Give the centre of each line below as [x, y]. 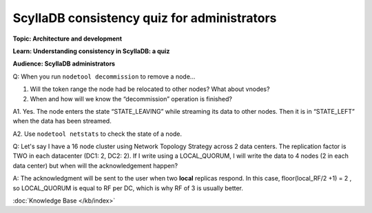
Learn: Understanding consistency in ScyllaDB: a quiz [91, 51]
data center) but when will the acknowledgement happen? [95, 165]
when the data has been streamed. [62, 121]
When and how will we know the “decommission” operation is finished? [131, 99]
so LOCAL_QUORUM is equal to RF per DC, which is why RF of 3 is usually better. [128, 188]
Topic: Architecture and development [68, 39]
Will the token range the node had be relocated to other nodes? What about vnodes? [150, 89]
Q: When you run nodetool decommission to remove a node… [104, 77]
